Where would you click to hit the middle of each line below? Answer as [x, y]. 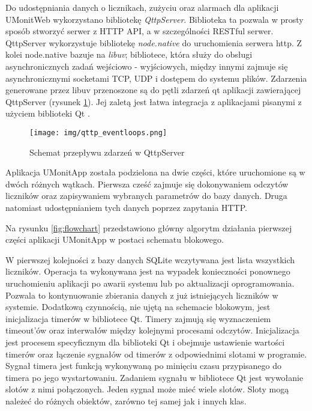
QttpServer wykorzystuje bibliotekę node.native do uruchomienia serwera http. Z [154, 42]
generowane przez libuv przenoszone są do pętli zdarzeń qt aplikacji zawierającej [153, 90]
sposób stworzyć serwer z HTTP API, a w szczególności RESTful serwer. [139, 31]
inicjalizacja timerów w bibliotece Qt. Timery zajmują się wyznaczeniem [138, 318]
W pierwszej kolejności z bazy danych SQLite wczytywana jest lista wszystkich [150, 259]
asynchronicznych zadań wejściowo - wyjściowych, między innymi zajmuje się [147, 66]
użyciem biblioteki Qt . [48, 113]
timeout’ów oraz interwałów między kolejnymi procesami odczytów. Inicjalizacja [152, 330]
